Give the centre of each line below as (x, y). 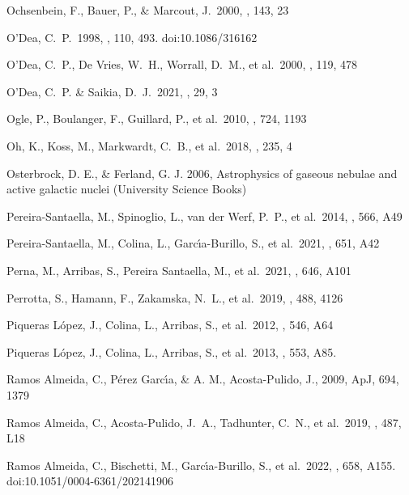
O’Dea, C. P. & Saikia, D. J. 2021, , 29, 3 (112, 91)
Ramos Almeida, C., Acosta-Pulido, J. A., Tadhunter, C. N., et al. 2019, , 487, (204, 422)
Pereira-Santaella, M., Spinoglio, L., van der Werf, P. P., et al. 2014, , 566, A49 (204, 216)
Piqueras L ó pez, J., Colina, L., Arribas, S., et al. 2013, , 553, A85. (172, 351)
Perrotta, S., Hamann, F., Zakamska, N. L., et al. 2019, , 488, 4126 (175, 297)
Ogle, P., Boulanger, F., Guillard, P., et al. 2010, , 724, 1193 (157, 118)
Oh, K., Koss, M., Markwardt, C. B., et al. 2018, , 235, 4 (149, 145)
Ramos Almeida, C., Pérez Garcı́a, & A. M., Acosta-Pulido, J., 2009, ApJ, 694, (203, 379)
